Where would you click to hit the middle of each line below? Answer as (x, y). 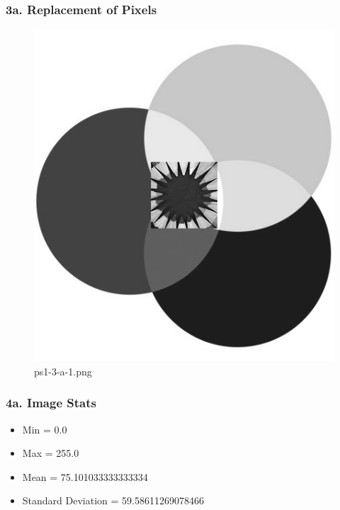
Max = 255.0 (51, 453)
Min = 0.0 (45, 429)
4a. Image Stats (51, 403)
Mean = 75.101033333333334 (85, 476)
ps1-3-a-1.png (63, 371)
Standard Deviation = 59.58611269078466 (113, 500)
